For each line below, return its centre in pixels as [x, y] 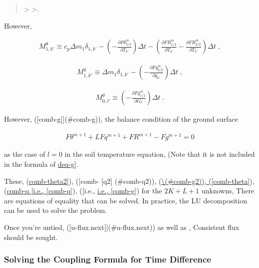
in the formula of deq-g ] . [41, 164]
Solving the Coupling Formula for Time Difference [108, 259]
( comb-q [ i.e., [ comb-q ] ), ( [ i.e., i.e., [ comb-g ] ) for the [83, 191]
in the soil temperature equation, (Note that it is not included [160, 154]
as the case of [25, 154]
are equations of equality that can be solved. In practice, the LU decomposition [126, 200]
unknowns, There [228, 191]
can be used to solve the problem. [55, 210]
